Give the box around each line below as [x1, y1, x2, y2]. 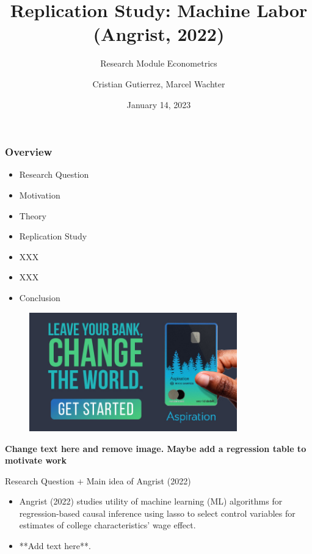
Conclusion [19, 291, 60, 304]
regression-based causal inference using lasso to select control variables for [19, 506, 296, 519]
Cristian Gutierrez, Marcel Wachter [92, 77, 225, 90]
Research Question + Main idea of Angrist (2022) [5, 474, 191, 487]
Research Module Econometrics [100, 57, 217, 70]
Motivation [19, 188, 60, 201]
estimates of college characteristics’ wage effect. [19, 519, 196, 531]
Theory [19, 209, 46, 222]
